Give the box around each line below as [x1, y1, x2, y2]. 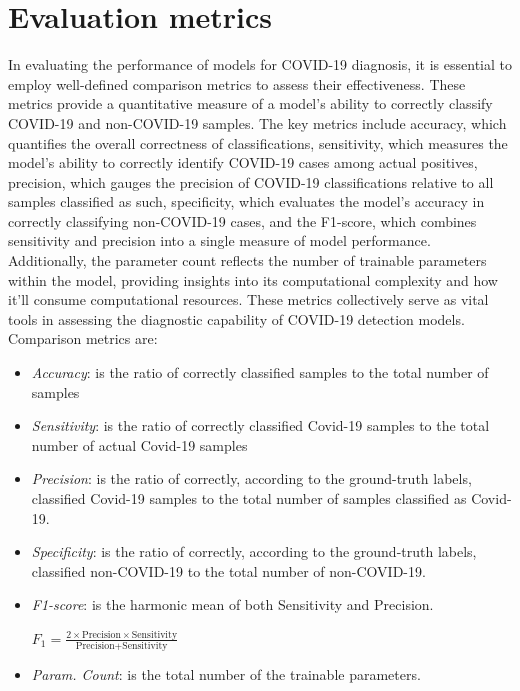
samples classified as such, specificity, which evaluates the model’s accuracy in [8, 191, 485, 212]
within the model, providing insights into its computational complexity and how [8, 269, 498, 290]
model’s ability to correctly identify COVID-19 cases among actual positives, [8, 152, 478, 173]
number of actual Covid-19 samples [31, 434, 248, 455]
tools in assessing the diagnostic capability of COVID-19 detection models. [8, 308, 465, 329]
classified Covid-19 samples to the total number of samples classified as [31, 488, 467, 508]
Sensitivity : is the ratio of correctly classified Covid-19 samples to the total [31, 415, 490, 436]
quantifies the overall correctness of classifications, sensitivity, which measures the [8, 132, 508, 153]
